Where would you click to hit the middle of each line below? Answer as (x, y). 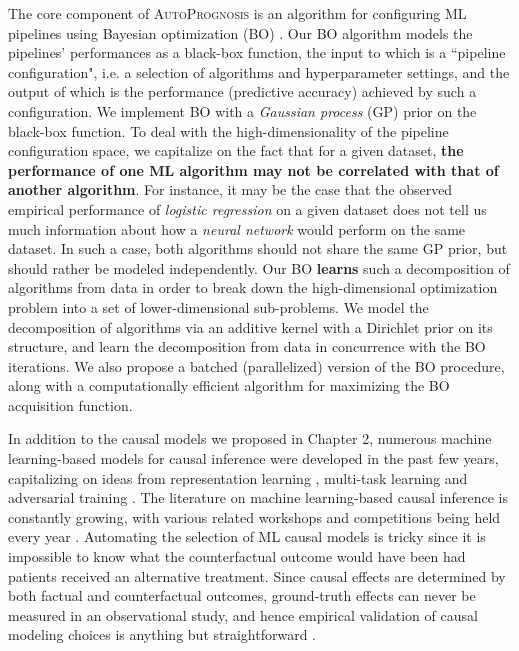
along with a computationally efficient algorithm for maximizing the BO (229, 385)
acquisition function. (70, 404)
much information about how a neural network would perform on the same (237, 228)
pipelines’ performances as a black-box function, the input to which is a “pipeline (257, 52)
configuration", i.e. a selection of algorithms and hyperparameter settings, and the (259, 71)
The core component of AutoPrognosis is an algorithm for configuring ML (237, 13)
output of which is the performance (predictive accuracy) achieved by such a (242, 91)
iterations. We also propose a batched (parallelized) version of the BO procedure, (256, 365)
